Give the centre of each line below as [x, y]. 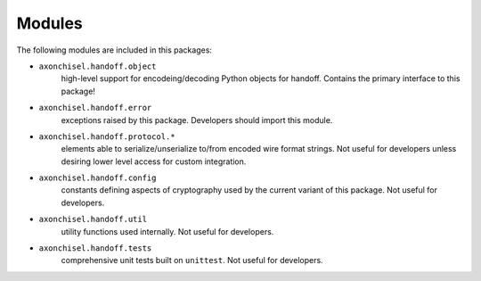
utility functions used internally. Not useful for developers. [167, 231]
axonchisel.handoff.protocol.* [107, 136]
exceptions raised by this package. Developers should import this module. [197, 120]
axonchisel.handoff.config [98, 178]
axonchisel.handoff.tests [95, 248]
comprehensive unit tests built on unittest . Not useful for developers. [192, 260]
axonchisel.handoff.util [93, 219]
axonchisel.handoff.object [98, 66]
